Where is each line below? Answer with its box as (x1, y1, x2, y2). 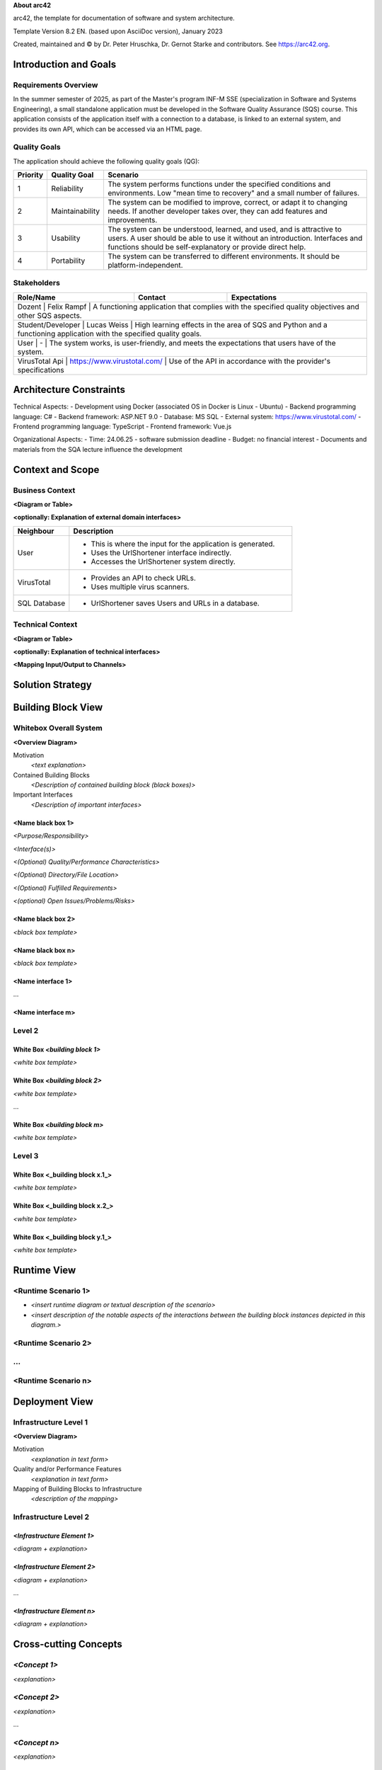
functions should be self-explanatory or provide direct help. (107, 242, 306, 252)
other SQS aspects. (17, 310, 82, 320)
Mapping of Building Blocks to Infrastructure (13, 1484, 142, 1493)
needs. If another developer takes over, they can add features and (107, 206, 328, 216)
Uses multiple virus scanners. (91, 581, 190, 591)
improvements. (107, 215, 158, 225)
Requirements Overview (13, 80, 98, 90)
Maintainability (51, 206, 100, 216)
